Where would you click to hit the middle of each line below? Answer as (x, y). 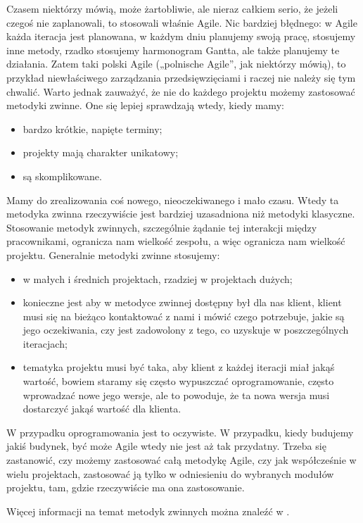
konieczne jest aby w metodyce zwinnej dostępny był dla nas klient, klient (182, 302)
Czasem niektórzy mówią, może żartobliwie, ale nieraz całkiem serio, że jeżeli (172, 8)
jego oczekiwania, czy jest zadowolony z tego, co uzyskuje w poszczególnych (186, 330)
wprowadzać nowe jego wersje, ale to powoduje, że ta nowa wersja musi (176, 395)
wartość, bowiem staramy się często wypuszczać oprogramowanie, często (178, 381)
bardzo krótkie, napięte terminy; (93, 128)
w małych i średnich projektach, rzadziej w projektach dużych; (158, 278)
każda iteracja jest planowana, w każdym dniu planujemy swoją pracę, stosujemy (181, 36)
